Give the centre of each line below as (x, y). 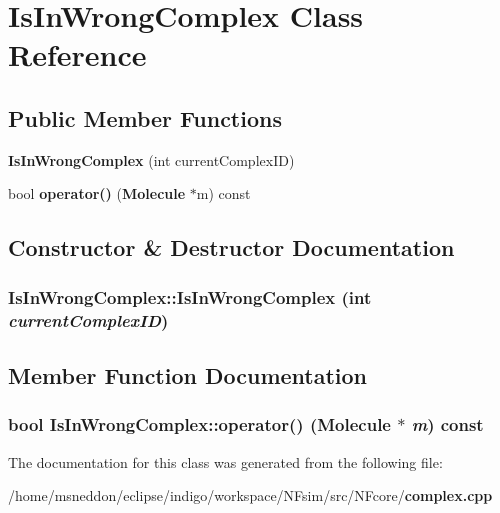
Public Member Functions (145, 117)
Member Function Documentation (188, 374)
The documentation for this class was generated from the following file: (225, 461)
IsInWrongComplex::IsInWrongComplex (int (190, 296)
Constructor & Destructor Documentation (231, 247)
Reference (77, 54)
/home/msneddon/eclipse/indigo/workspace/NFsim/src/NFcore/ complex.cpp (250, 495)
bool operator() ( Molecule (97, 193)
